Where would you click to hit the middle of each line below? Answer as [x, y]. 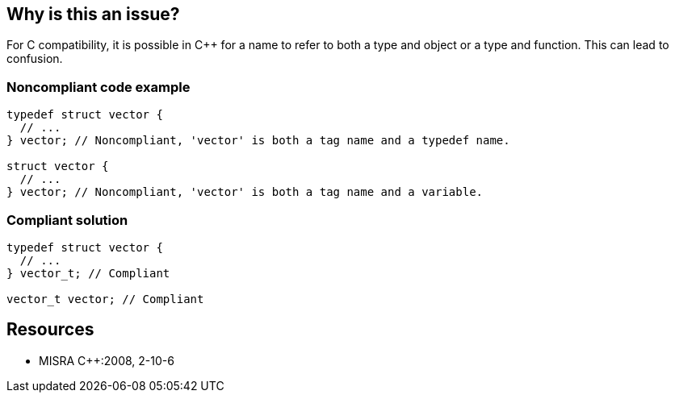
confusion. [35, 59]
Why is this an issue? [93, 14]
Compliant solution [67, 220]
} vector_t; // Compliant [88, 273]
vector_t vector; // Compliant [105, 299]
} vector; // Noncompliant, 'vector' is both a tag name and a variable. [245, 192]
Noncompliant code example [99, 87]
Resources [50, 330]
